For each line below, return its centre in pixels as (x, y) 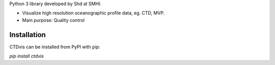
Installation (28, 35)
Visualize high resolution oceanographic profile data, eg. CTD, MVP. (93, 13)
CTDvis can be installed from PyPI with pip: (55, 47)
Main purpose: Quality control (53, 20)
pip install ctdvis (27, 56)
